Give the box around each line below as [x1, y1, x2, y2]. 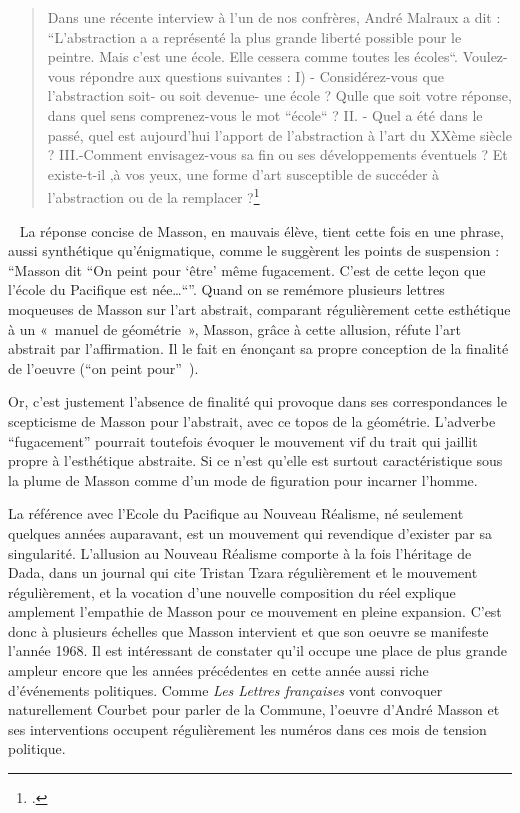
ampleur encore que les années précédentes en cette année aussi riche [8, 660, 429, 681]
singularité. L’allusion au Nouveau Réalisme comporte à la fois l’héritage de [8, 542, 472, 563]
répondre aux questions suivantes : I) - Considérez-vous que [79, 65, 444, 86]
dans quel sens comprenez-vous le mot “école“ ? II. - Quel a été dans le [47, 104, 483, 125]
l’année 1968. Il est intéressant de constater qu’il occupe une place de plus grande [8, 640, 508, 661]
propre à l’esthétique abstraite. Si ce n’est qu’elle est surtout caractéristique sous [8, 450, 503, 471]
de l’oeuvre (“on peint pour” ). [8, 357, 199, 378]
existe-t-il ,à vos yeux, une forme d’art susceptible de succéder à [47, 163, 440, 184]
